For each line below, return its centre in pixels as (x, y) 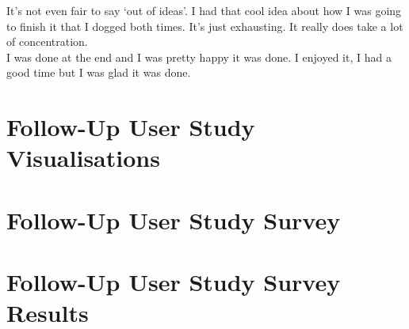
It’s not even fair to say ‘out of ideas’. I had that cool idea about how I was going (204, 10)
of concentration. (47, 42)
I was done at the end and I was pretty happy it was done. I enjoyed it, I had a (199, 57)
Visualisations (83, 158)
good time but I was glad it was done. (99, 72)
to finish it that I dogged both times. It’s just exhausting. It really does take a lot (205, 26)
